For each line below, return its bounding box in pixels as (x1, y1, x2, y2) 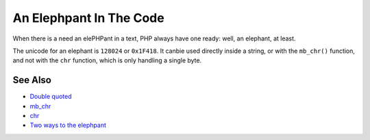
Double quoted (29, 93, 72, 101)
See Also (12, 74, 51, 86)
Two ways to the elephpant (29, 121, 106, 130)
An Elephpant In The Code (12, 10, 164, 25)
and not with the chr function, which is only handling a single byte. (12, 56, 202, 65)
